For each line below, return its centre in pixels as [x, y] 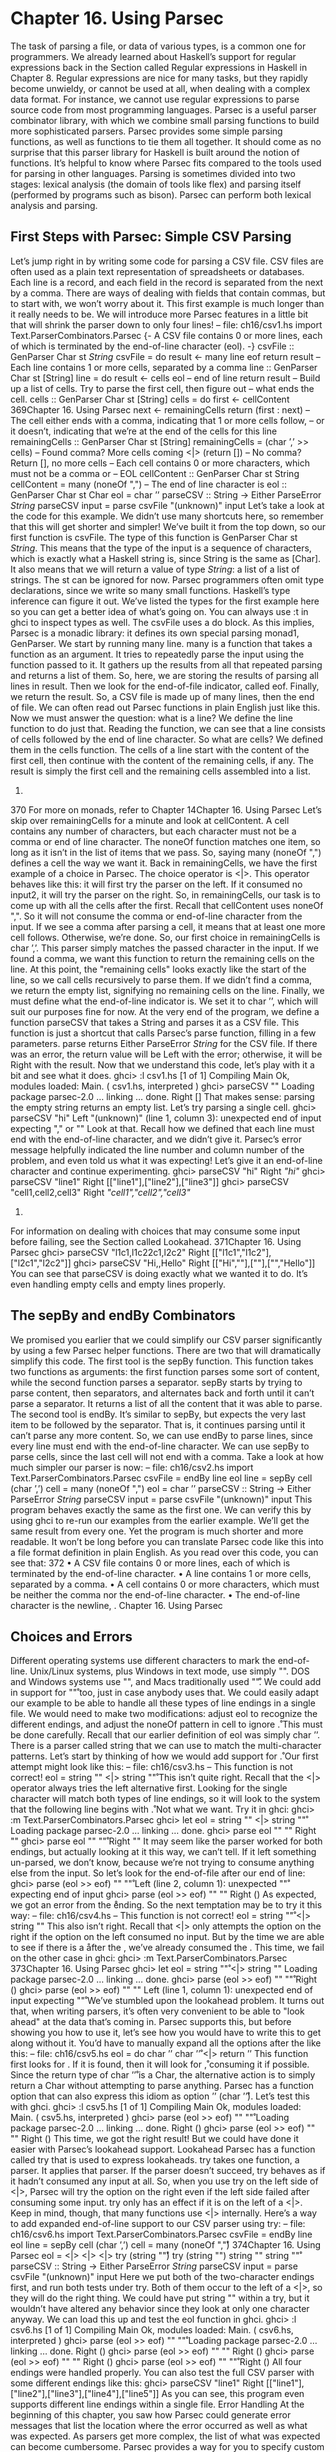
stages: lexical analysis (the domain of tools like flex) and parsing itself [156, 184]
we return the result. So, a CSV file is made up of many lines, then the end [162, 696]
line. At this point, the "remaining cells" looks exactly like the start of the [158, 969]
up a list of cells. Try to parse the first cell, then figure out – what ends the [162, 388]
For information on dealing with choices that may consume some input [155, 1231]
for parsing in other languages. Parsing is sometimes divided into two [153, 173]
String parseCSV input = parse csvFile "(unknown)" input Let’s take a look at [167, 505]
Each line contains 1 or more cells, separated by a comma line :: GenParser [164, 367]
